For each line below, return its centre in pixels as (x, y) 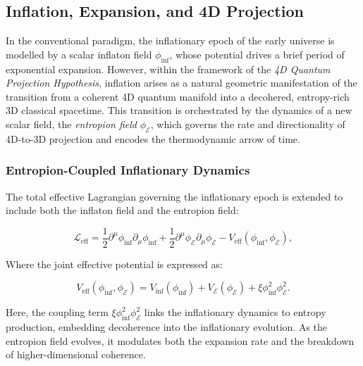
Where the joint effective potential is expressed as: (114, 264)
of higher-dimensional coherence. (76, 354)
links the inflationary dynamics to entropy (235, 312)
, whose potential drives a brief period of (257, 54)
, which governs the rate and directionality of (248, 124)
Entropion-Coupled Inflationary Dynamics (128, 170)
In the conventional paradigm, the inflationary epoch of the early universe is (170, 40)
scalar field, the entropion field (71, 124)
